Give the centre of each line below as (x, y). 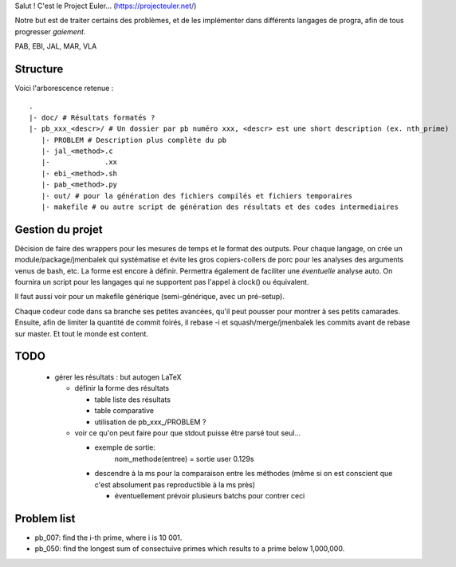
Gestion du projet (59, 229)
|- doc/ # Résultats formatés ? (92, 117)
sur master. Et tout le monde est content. (82, 333)
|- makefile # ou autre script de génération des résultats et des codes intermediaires (220, 207)
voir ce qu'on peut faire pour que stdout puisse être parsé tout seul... (188, 433)
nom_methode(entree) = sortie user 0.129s (184, 459)
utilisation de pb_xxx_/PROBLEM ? (150, 422)
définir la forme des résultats (122, 388)
